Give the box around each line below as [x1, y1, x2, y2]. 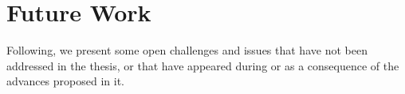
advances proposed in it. [6, 73, 124, 89]
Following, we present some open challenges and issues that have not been [6, 42, 368, 58]
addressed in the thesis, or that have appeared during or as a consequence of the [6, 57, 399, 73]
